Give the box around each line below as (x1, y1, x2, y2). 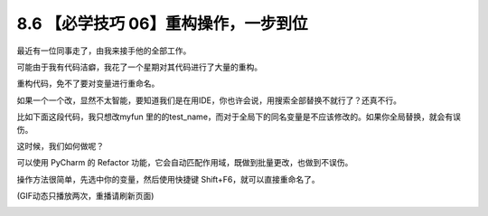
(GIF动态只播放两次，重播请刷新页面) (16, 191, 155, 202)
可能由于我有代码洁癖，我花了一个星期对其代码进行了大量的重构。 (16, 61, 262, 72)
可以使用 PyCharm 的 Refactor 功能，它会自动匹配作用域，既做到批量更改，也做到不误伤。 (16, 157, 353, 168)
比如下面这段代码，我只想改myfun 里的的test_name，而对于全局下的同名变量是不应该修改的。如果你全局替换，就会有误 (16, 111, 461, 122)
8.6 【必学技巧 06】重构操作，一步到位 (16, 14, 308, 33)
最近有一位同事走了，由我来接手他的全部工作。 (16, 45, 192, 56)
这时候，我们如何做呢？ (16, 140, 104, 151)
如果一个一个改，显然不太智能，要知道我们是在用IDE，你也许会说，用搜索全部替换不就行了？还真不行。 (16, 95, 402, 106)
